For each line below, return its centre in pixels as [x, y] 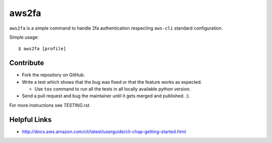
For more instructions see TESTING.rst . [50, 105]
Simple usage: [24, 37]
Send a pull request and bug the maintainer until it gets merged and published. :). [106, 96]
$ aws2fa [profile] [42, 49]
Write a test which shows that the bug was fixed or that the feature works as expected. [112, 82]
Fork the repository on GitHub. [53, 75]
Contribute [27, 63]
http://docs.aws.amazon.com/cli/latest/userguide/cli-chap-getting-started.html [104, 131]
